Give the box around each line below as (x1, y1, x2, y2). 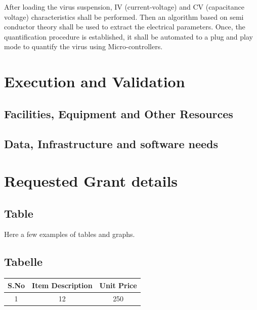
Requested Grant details (4, 170, 178, 191)
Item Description (32, 280, 93, 290)
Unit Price (99, 280, 137, 290)
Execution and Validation (4, 71, 185, 92)
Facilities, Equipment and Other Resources (4, 106, 233, 121)
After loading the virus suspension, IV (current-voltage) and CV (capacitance (4, 2, 244, 12)
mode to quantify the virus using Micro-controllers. (4, 41, 163, 52)
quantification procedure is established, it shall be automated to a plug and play (4, 31, 253, 42)
